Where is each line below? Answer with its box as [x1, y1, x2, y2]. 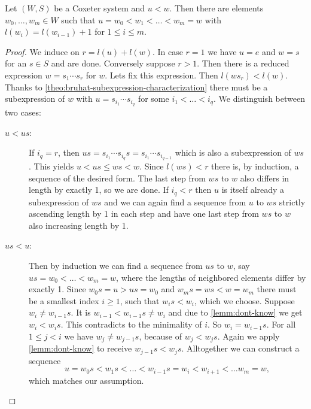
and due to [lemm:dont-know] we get [168, 306, 303, 319]
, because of [139, 329, 182, 342]
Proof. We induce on [5, 45, 80, 57]
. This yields [29, 160, 74, 172]
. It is [71, 306, 91, 319]
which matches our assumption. [29, 374, 144, 386]
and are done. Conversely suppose [51, 57, 175, 69]
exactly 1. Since [29, 283, 86, 295]
